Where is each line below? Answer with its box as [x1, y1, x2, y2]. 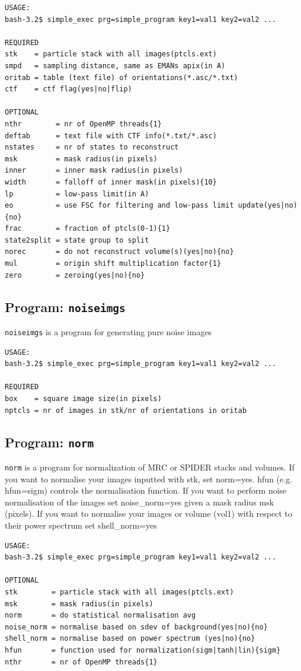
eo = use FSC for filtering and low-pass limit [5, 201, 234, 210]
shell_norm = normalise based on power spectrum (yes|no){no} [5, 634, 255, 643]
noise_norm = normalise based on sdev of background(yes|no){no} [5, 622, 268, 631]
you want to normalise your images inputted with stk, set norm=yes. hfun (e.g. [5, 472, 293, 485]
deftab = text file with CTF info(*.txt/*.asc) [5, 131, 217, 140]
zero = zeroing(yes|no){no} [5, 271, 145, 279]
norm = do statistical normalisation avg [5, 611, 196, 620]
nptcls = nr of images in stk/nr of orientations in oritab [5, 406, 247, 415]
